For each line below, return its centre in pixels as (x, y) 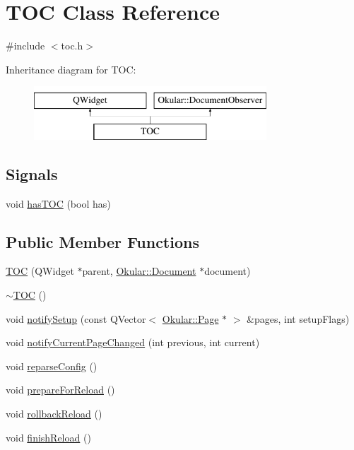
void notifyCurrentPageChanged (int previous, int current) (133, 342)
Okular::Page (190, 318)
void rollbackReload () (54, 414)
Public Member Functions (102, 241)
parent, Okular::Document (139, 271)
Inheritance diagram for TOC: (71, 69)
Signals (32, 173)
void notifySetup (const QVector (76, 318)
